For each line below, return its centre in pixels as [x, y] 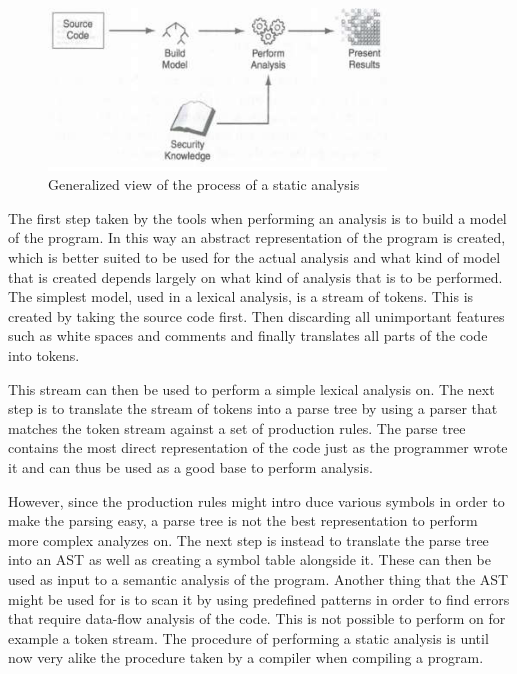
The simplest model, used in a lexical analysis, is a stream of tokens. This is [241, 296]
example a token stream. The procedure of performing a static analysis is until [248, 637]
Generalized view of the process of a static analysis [204, 184]
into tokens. [44, 355]
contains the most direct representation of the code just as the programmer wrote [258, 447]
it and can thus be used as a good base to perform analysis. [190, 466]
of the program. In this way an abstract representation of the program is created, [257, 237]
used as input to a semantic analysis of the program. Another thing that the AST [258, 578]
